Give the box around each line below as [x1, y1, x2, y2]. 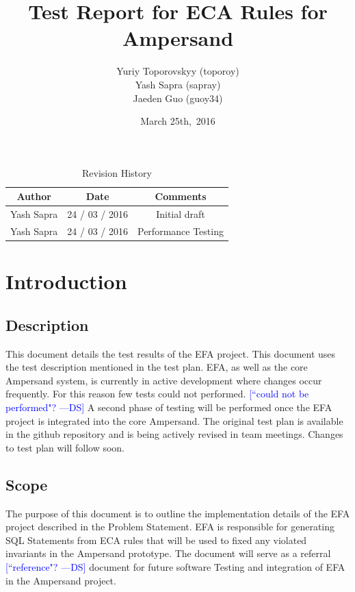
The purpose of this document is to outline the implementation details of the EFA [5, 506, 350, 520]
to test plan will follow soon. [5, 440, 124, 454]
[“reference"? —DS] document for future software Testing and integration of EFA [5, 559, 345, 573]
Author [16, 189, 51, 203]
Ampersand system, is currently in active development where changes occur [5, 373, 322, 387]
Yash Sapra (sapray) [135, 77, 221, 91]
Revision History [82, 165, 152, 180]
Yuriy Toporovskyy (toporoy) [116, 64, 239, 78]
